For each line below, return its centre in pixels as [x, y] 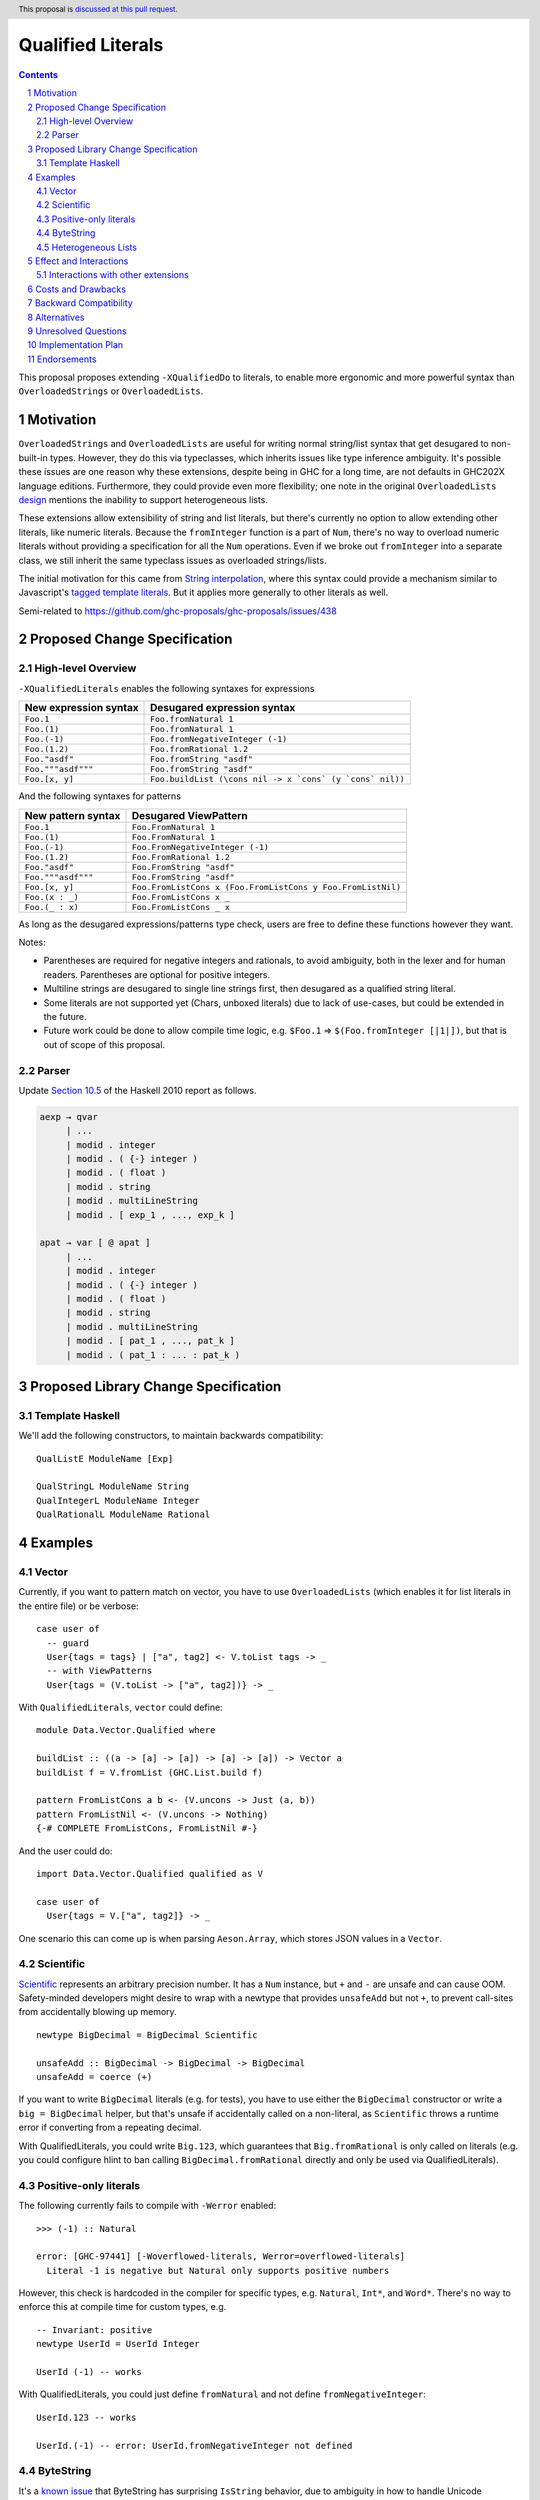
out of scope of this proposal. [104, 1044]
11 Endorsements [62, 359]
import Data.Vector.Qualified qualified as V [150, 1873]
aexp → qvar [69, 1116]
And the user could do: [66, 1851]
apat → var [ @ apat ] [95, 1243]
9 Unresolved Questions [77, 331]
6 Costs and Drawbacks [77, 289]
